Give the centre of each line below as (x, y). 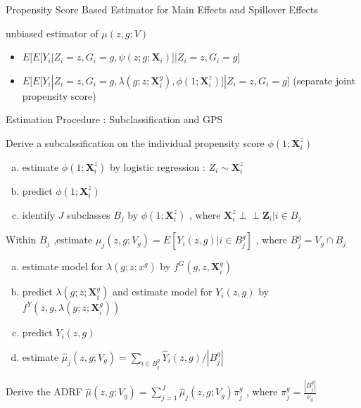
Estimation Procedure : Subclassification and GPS (114, 119)
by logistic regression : (158, 166)
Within (21, 240)
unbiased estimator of (52, 33)
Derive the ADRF (44, 391)
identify (39, 214)
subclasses (89, 214)
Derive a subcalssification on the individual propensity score (135, 142)
